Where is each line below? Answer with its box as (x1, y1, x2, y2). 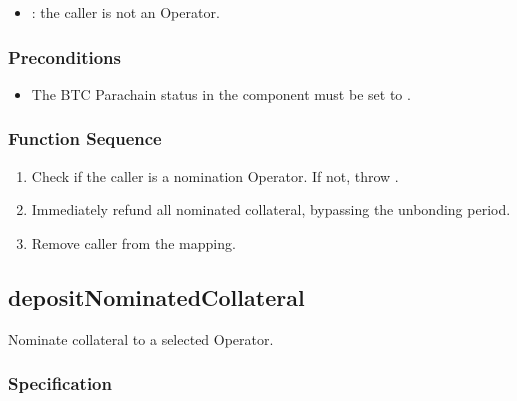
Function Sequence (8, 126, 162, 151)
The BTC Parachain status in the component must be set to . (31, 83, 411, 104)
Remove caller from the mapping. (31, 232, 236, 253)
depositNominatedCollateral (8, 281, 305, 312)
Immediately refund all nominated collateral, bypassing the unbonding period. (31, 199, 511, 220)
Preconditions (8, 44, 121, 69)
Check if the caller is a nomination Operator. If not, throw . (31, 165, 399, 186)
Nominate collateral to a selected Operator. (8, 328, 274, 349)
